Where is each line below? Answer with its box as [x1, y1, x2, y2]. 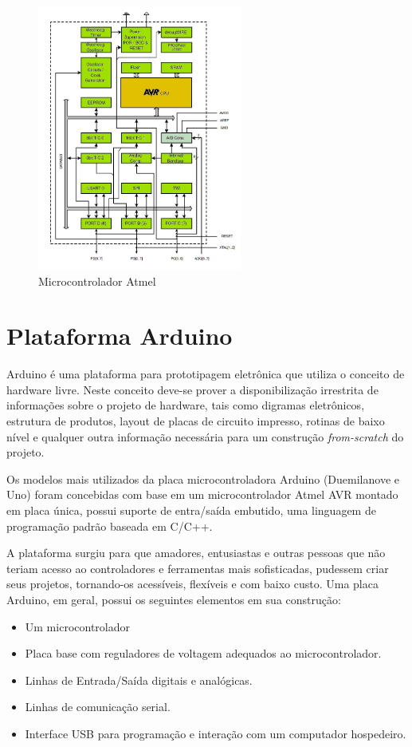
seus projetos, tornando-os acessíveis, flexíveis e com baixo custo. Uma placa [6, 575, 379, 592]
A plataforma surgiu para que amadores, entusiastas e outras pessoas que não [6, 544, 386, 561]
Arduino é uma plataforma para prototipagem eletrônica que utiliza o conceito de [6, 366, 405, 382]
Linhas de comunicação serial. [25, 698, 171, 715]
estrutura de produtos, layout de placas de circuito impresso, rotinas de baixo [6, 413, 385, 429]
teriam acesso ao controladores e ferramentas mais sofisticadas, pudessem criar [6, 559, 389, 576]
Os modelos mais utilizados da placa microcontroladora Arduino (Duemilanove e [6, 470, 399, 487]
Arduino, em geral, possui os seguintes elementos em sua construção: [6, 591, 341, 607]
